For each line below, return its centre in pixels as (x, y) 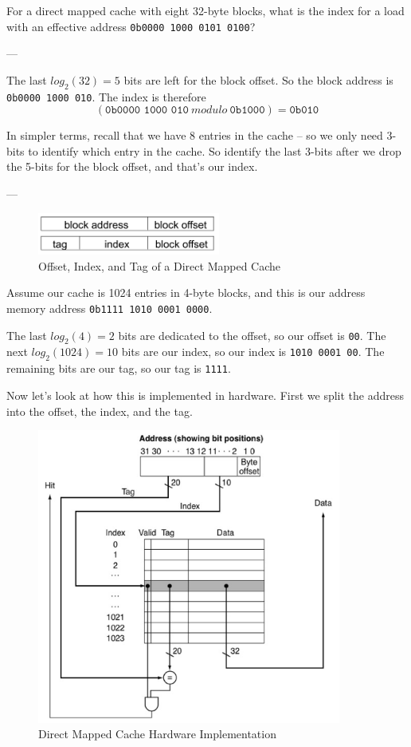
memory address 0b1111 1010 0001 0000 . (110, 308)
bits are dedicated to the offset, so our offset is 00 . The (252, 335)
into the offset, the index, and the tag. (100, 411)
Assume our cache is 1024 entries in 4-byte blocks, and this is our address (186, 292)
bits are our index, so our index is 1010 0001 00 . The (253, 352)
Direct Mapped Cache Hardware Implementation (157, 734)
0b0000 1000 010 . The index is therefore (106, 96)
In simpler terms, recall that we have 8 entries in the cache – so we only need (195, 135)
